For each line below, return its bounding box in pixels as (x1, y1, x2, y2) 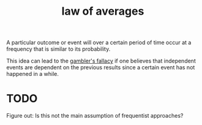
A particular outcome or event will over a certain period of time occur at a (6, 39, 192, 47)
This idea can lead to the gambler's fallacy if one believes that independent (6, 57, 196, 65)
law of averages (61, 4, 144, 18)
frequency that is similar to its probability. (6, 45, 111, 53)
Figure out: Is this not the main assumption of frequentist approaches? (6, 112, 184, 119)
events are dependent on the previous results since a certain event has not (6, 64, 195, 71)
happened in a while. (6, 70, 59, 78)
